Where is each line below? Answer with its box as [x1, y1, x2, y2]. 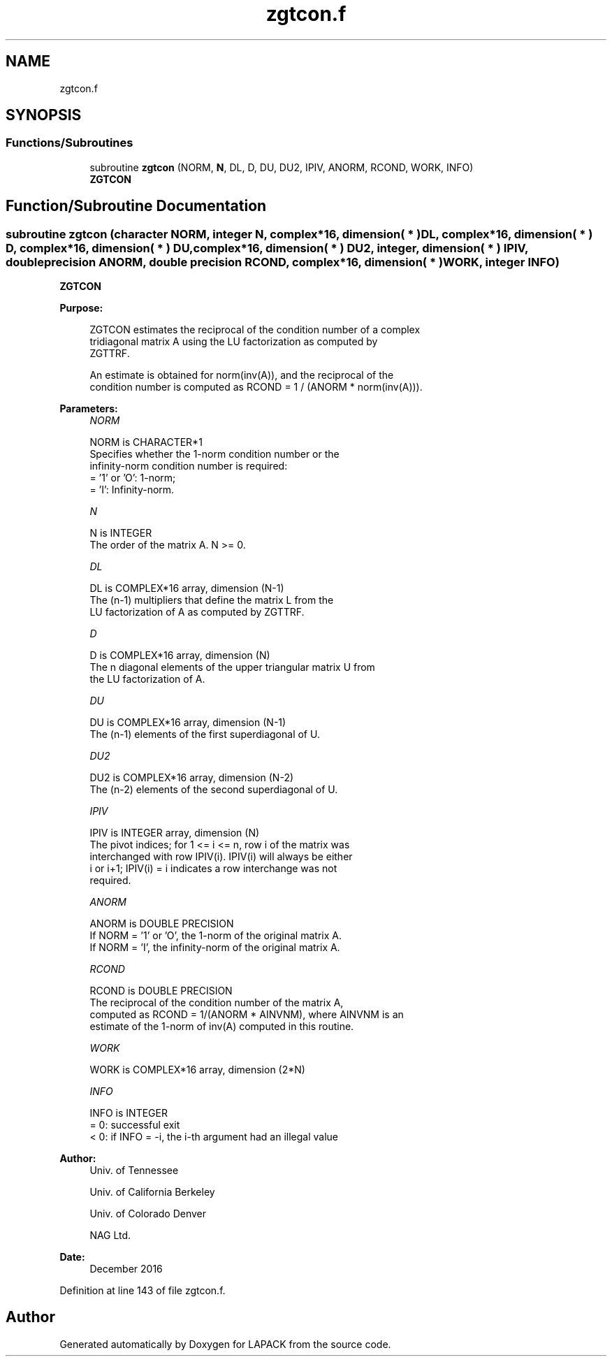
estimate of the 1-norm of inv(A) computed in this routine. [89, 1020, 354, 1033]
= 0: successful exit [89, 1119, 180, 1131]
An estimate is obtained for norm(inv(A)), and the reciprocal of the [89, 369, 394, 382]
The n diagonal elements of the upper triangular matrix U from [89, 661, 375, 674]
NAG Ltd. [89, 1229, 131, 1242]
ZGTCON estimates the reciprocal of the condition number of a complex [89, 324, 421, 336]
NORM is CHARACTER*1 [89, 436, 203, 449]
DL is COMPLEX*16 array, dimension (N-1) [89, 582, 284, 595]
